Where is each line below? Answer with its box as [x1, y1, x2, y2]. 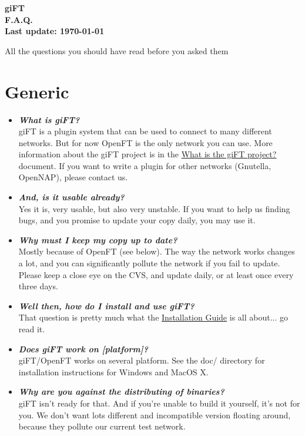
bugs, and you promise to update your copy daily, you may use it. [18, 214, 256, 226]
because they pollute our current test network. [18, 420, 186, 432]
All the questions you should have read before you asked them [5, 44, 229, 57]
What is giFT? [18, 113, 80, 125]
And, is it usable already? [18, 191, 125, 203]
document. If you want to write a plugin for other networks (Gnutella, [18, 159, 272, 171]
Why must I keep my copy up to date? [18, 233, 177, 246]
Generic [5, 79, 69, 103]
